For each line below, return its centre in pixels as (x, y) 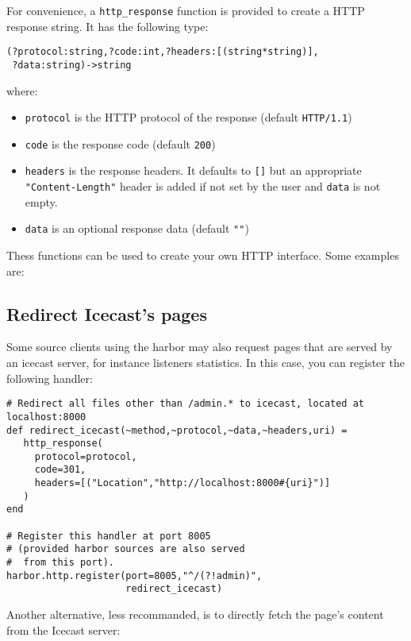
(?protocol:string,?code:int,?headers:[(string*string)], (163, 52)
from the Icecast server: (63, 629)
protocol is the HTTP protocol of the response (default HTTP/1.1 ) (188, 117)
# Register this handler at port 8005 (109, 536)
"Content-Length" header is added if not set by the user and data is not (203, 186)
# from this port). (61, 563)
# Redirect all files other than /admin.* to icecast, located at (186, 404)
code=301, (60, 470)
